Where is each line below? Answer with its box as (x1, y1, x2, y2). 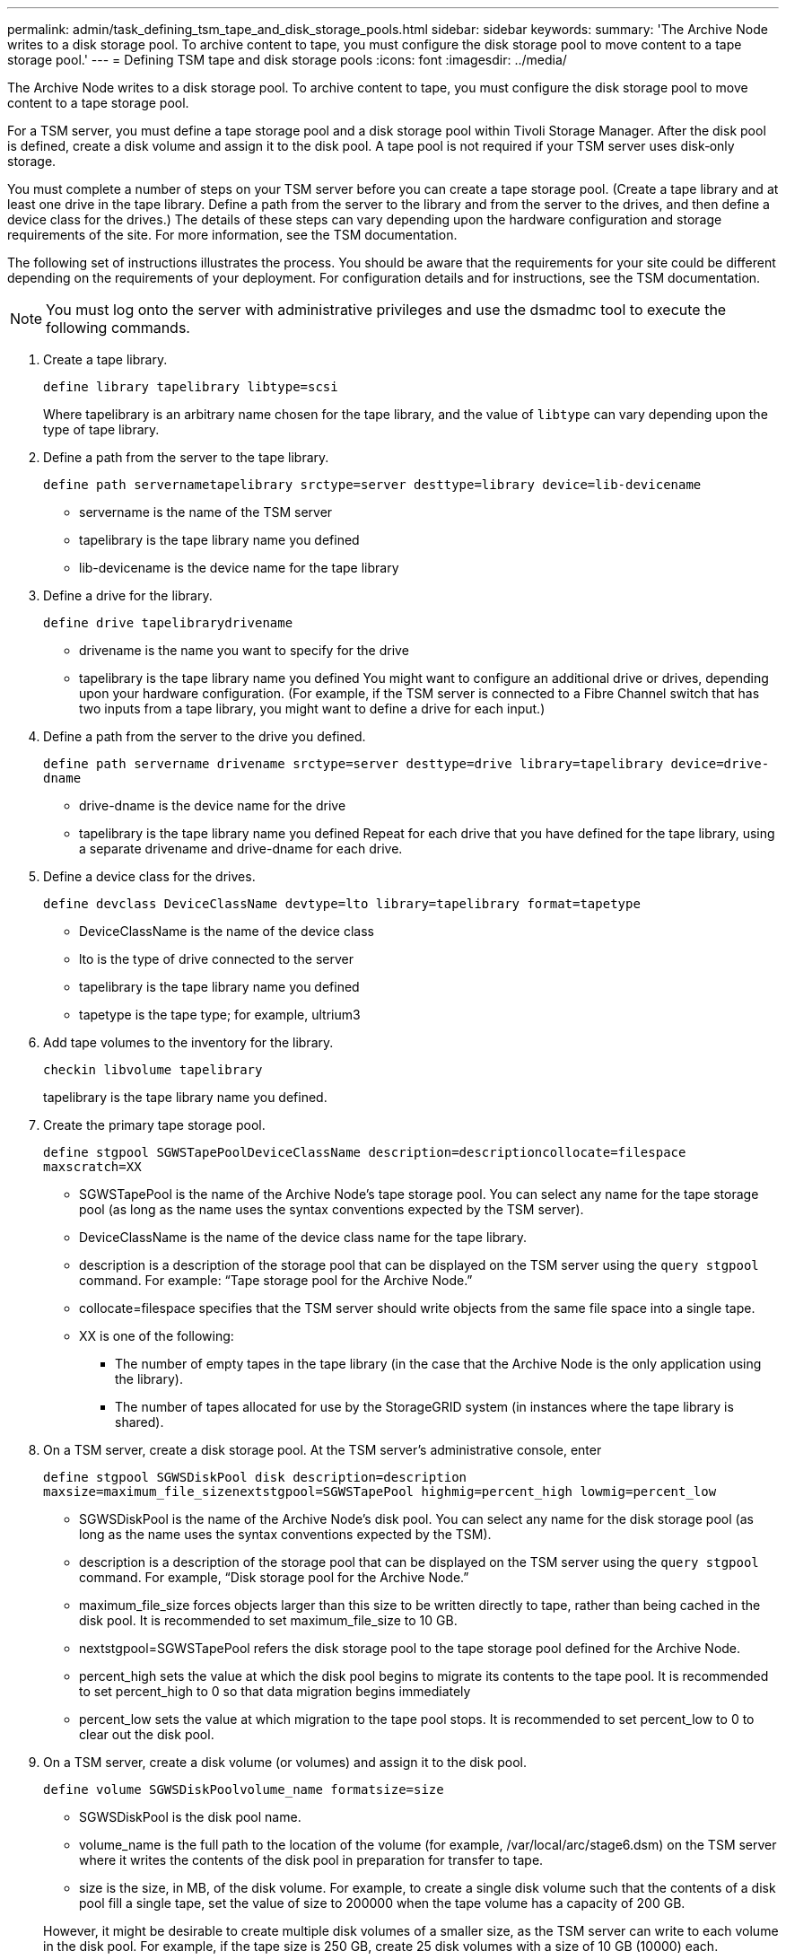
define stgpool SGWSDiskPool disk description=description (43, 1470, 467, 1484)
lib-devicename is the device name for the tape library (79, 560, 399, 575)
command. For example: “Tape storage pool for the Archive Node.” (79, 1273, 473, 1288)
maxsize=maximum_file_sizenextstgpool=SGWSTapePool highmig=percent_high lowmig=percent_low (43, 1484, 717, 1499)
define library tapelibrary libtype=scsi (43, 380, 338, 394)
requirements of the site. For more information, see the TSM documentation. (7, 227, 458, 242)
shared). (115, 1414, 164, 1430)
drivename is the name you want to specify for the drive (79, 643, 409, 658)
